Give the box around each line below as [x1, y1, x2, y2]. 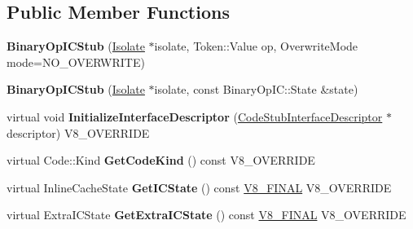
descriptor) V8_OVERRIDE [7, 124, 150, 141]
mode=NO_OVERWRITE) [7, 53, 145, 70]
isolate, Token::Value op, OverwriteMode [154, 37, 358, 55]
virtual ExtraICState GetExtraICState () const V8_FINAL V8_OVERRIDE [7, 206, 406, 223]
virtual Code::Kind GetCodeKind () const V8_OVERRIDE [7, 152, 315, 169]
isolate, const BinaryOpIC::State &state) [154, 81, 358, 98]
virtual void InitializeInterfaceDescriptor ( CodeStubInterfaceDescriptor [7, 108, 383, 125]
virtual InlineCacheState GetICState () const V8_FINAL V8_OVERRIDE [7, 178, 392, 196]
